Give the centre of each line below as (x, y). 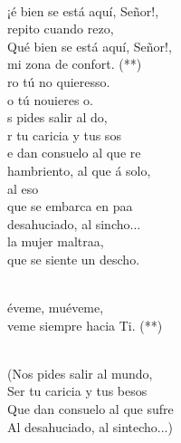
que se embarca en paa (70, 206)
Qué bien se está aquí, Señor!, (90, 46)
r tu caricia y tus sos (64, 135)
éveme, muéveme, (56, 308)
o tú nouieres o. (51, 99)
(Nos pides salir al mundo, (80, 373)
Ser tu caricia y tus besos (77, 391)
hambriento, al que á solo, (79, 170)
